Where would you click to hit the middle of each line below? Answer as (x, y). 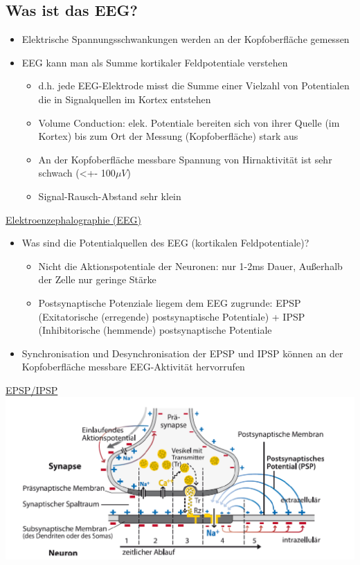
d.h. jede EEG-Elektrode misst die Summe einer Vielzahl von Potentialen (194, 86)
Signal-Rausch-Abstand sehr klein (110, 196)
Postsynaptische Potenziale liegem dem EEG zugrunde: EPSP (170, 302)
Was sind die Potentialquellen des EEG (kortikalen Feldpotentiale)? (165, 243)
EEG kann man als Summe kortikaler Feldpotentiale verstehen (155, 62)
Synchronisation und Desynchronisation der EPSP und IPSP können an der (182, 353)
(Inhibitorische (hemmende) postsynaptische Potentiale (155, 330)
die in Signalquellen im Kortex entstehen (125, 99)
